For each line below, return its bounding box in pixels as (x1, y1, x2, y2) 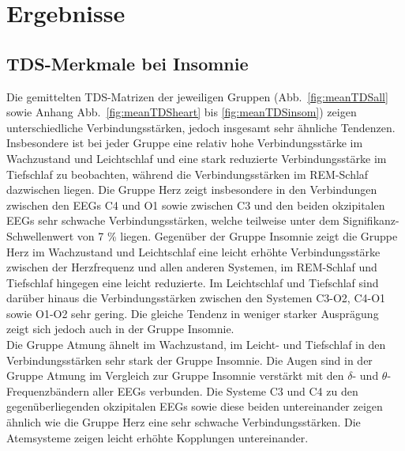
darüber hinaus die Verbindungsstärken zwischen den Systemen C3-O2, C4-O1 (6, 290, 386, 306)
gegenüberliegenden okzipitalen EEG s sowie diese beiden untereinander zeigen (6, 398, 383, 415)
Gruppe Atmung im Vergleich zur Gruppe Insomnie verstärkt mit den (6, 367, 344, 384)
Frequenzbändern (6, 382, 89, 399)
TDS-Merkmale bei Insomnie (6, 51, 249, 75)
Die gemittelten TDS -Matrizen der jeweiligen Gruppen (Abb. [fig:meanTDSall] (6, 88, 388, 104)
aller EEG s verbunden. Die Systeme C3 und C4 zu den (92, 382, 358, 399)
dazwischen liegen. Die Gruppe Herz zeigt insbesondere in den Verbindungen (6, 181, 377, 198)
